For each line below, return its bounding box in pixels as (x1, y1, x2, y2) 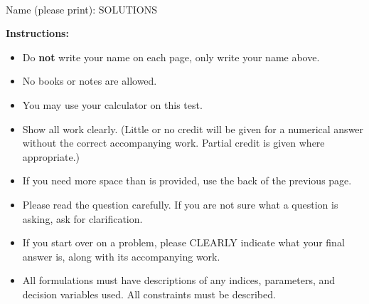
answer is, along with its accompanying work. (22, 248, 220, 263)
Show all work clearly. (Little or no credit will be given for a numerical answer (22, 121, 364, 136)
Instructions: (6, 26, 69, 41)
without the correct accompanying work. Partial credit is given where (22, 135, 325, 150)
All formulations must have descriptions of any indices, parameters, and (22, 273, 336, 288)
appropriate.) (22, 149, 80, 164)
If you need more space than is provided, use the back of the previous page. (22, 173, 352, 188)
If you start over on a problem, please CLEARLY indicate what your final (22, 235, 345, 250)
